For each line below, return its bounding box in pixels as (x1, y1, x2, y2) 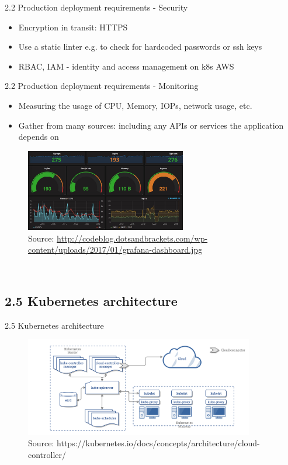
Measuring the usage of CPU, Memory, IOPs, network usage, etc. (18, 99, 252, 111)
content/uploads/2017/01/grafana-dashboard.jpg (28, 243, 203, 256)
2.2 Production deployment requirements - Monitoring (5, 80, 199, 92)
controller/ (28, 448, 67, 460)
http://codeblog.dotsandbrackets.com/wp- (57, 232, 208, 244)
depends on (18, 130, 59, 143)
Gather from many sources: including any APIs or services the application (18, 119, 284, 131)
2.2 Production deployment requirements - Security (5, 1, 188, 13)
